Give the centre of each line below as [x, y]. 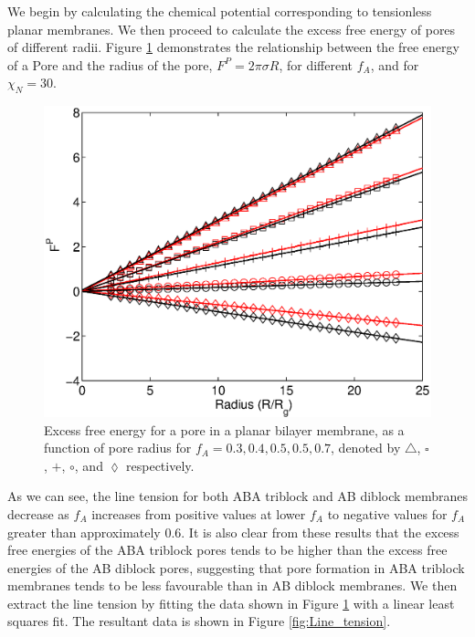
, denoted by [366, 448]
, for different [316, 64]
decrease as [38, 513]
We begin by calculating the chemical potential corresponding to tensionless [220, 11]
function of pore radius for [118, 448]
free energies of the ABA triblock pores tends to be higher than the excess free [227, 550]
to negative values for [387, 513]
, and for [395, 64]
